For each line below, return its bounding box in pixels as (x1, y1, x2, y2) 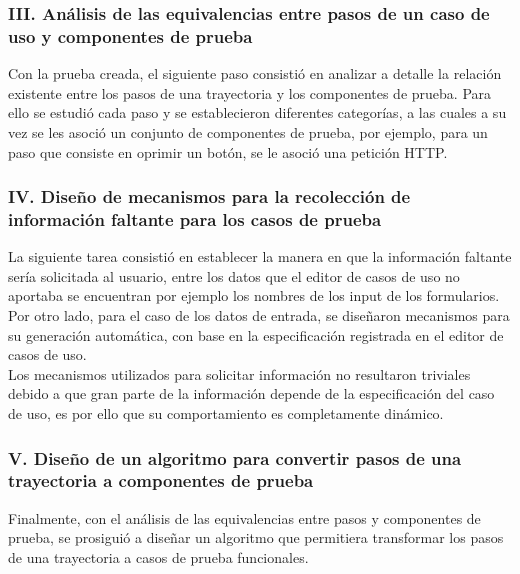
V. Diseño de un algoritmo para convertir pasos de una (8, 445, 462, 470)
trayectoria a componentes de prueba (8, 468, 314, 493)
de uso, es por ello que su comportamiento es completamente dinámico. (8, 403, 444, 423)
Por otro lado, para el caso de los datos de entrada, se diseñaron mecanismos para (8, 305, 510, 326)
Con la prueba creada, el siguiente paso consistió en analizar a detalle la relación (8, 63, 502, 84)
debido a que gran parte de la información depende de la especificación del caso (8, 383, 495, 404)
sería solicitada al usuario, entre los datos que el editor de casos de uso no (8, 265, 460, 286)
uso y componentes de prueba (8, 23, 253, 48)
